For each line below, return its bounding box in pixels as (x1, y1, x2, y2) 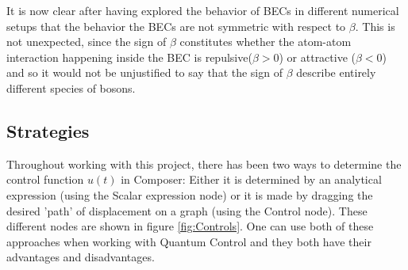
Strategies (6, 118, 90, 143)
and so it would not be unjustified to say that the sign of (6, 64, 283, 81)
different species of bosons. (6, 79, 136, 96)
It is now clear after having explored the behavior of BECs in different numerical (6, 2, 399, 18)
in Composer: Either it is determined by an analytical (121, 171, 382, 188)
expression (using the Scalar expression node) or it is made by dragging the (6, 186, 373, 203)
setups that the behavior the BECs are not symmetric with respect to (6, 17, 346, 34)
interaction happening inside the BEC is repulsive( (6, 48, 252, 65)
